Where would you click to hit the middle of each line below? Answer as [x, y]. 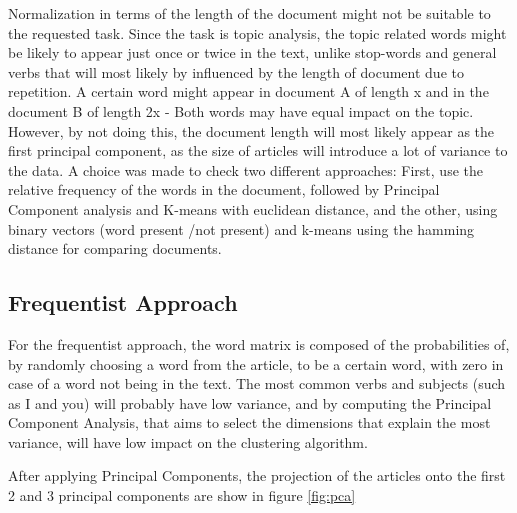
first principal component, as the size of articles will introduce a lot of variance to [258, 150]
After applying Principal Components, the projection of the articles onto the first [257, 475]
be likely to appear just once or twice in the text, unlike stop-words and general [252, 52]
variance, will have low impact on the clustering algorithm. [188, 441]
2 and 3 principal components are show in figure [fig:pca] [182, 495]
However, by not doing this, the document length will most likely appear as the [251, 130]
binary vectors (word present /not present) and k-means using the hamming [241, 228]
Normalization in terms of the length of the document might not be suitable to [249, 13]
